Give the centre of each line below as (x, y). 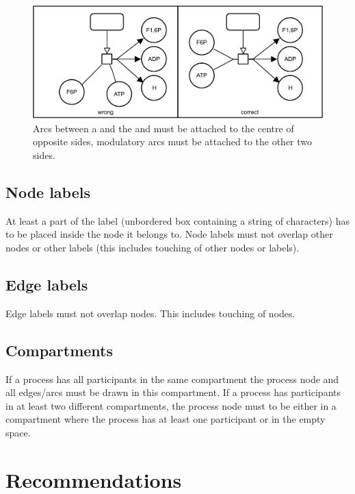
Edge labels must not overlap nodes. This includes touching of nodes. (150, 313)
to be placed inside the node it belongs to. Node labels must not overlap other (169, 234)
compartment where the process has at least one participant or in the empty (166, 419)
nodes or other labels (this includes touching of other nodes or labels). (153, 247)
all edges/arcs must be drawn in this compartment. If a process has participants (173, 392)
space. (18, 432)
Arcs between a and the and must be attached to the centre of (163, 128)
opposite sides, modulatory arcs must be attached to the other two (173, 141)
